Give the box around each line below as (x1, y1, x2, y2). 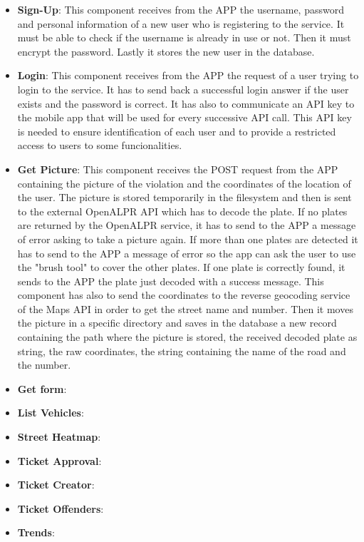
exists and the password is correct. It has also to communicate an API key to (17, 96, 355, 111)
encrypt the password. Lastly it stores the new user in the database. (17, 44, 315, 58)
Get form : (17, 381, 67, 396)
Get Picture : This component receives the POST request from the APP (17, 161, 338, 176)
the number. (17, 357, 71, 372)
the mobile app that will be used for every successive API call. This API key (17, 110, 352, 125)
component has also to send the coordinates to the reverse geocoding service (17, 287, 350, 302)
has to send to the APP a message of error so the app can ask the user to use (17, 245, 356, 260)
